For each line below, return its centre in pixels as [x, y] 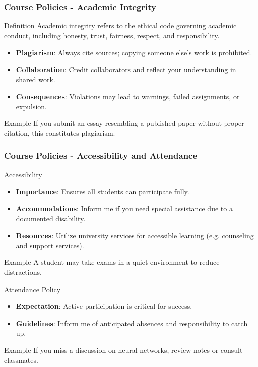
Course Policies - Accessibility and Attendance [101, 155]
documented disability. [51, 218]
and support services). [50, 245]
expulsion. [31, 106]
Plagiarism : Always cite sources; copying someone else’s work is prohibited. [134, 52]
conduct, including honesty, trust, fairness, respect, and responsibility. [112, 35]
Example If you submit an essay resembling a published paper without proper [124, 123]
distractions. [23, 272]
